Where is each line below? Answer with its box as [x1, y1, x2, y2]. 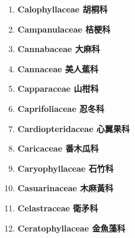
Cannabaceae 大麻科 [17, 43, 100, 55]
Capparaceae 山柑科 [17, 82, 99, 95]
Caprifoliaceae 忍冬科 [17, 102, 105, 114]
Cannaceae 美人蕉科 [17, 62, 99, 75]
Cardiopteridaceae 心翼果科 [17, 122, 130, 134]
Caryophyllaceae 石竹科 [17, 162, 114, 174]
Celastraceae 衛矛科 [17, 201, 98, 214]
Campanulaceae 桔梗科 [17, 22, 111, 35]
